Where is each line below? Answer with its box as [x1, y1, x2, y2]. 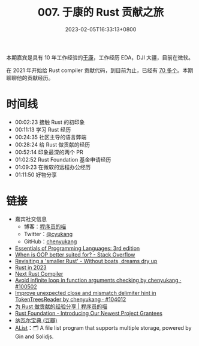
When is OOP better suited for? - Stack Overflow [14, 250, 135, 258]
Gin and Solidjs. [14, 333, 54, 340]
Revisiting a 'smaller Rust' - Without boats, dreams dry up [14, 257, 158, 264]
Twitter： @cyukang [23, 230, 73, 237]
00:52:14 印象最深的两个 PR [14, 148, 83, 156]
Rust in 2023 [14, 264, 47, 271]
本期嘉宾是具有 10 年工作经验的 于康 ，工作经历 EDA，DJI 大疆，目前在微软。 [6, 53, 194, 61]
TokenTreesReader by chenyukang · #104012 [14, 296, 126, 303]
